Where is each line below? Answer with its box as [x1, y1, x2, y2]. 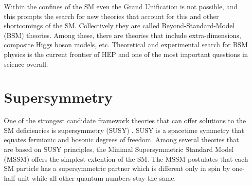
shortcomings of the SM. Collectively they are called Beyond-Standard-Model [4, 20, 234, 31]
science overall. [4, 58, 48, 69]
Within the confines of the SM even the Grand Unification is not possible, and [4, 1, 237, 11]
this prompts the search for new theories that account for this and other [4, 11, 219, 21]
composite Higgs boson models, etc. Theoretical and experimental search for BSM [4, 39, 248, 50]
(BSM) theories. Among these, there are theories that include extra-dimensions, [4, 30, 241, 40]
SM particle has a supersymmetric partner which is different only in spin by [4, 163, 230, 173]
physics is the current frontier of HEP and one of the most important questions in [4, 49, 248, 59]
